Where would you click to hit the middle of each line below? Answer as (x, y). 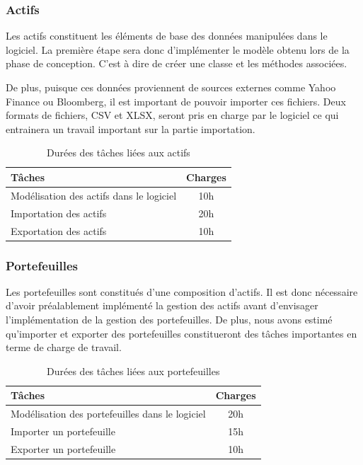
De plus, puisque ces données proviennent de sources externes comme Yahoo (171, 87)
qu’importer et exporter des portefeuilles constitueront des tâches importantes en (181, 333)
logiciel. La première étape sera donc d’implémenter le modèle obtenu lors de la (178, 49)
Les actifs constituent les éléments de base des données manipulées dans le (167, 36)
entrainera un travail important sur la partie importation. (131, 128)
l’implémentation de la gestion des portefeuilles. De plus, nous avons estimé (169, 319)
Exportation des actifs (59, 230)
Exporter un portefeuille (63, 448)
